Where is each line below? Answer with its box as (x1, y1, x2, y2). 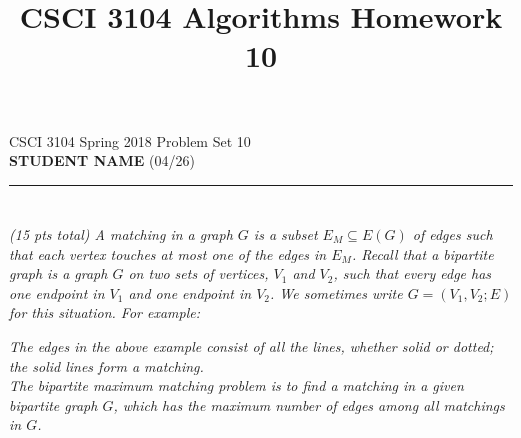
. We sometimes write (270, 282, 403, 303)
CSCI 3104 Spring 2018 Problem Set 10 (9, 130, 251, 151)
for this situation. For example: (9, 302, 200, 323)
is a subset (253, 223, 318, 244)
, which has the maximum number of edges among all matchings (113, 394, 505, 415)
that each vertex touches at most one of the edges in (9, 243, 327, 264)
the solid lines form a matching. (9, 355, 204, 376)
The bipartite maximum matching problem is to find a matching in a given (9, 375, 464, 396)
